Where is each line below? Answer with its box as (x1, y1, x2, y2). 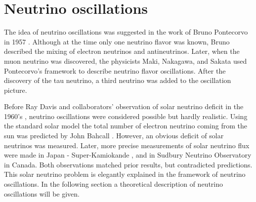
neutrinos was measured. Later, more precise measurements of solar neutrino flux (4, 140, 250, 150)
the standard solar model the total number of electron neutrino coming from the (4, 121, 247, 131)
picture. (4, 84, 27, 95)
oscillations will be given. (4, 188, 80, 199)
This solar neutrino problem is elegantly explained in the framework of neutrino (4, 169, 246, 179)
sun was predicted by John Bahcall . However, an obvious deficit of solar (4, 130, 224, 141)
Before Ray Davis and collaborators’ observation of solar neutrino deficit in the (4, 101, 244, 112)
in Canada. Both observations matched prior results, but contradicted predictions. (4, 159, 253, 169)
